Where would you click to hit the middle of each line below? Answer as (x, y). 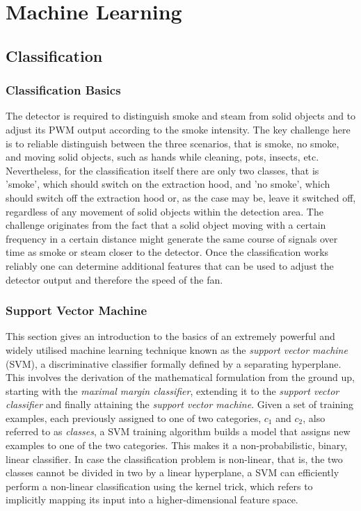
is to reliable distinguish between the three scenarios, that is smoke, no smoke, (173, 143)
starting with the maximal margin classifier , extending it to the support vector (173, 390)
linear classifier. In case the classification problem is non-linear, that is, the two (174, 459)
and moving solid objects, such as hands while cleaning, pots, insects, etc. (162, 157)
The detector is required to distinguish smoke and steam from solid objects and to (181, 116)
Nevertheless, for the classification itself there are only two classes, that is (162, 170)
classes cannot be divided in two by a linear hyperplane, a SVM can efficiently (173, 472)
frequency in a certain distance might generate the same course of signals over (172, 238)
